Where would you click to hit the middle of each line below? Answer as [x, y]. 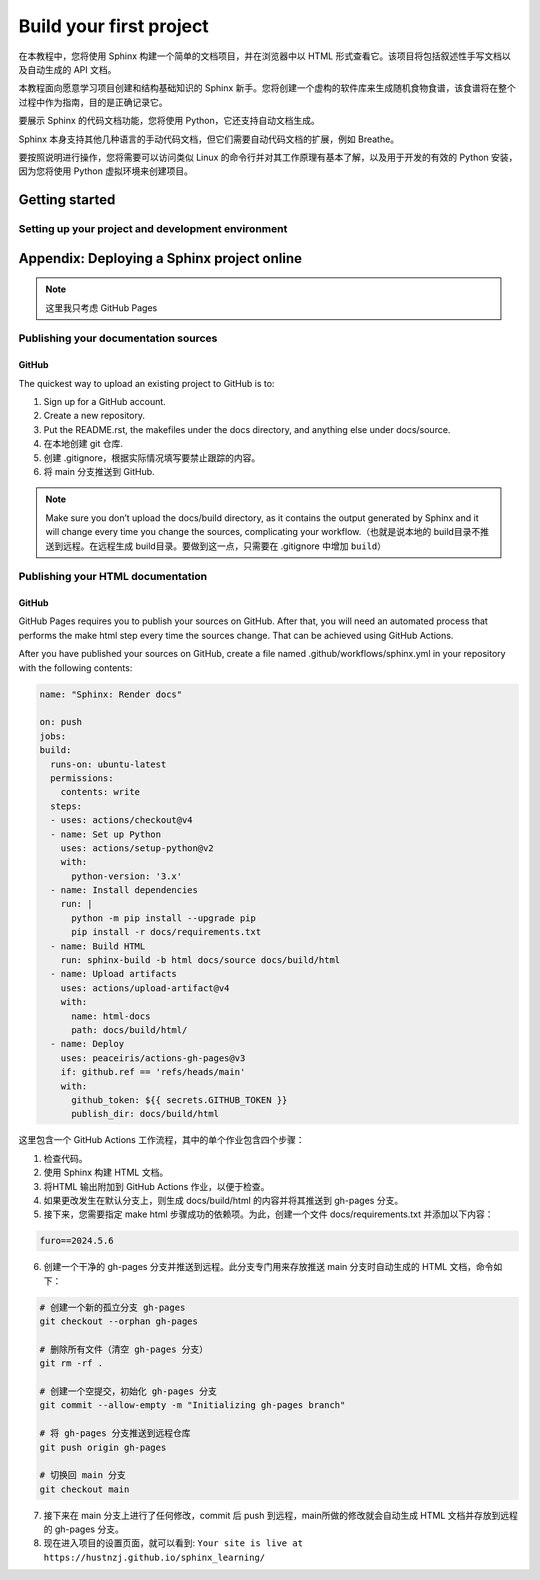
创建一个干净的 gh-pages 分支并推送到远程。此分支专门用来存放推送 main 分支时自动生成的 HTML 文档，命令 [268, 1267]
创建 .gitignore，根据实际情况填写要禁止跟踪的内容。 [152, 457]
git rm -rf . [71, 1363]
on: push [61, 722]
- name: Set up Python [106, 834]
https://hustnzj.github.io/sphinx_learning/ [154, 1557]
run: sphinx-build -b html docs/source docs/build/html [200, 960]
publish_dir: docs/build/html [145, 1114]
